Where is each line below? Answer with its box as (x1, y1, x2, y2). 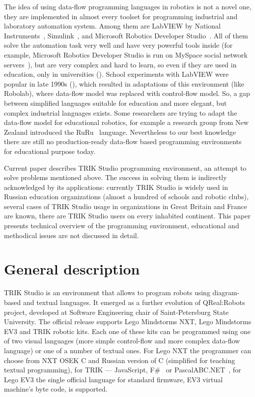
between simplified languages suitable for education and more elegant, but (4, 97, 227, 108)
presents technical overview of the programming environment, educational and (4, 220, 239, 231)
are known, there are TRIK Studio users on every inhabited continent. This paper (4, 211, 251, 221)
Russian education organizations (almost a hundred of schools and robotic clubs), (4, 191, 249, 202)
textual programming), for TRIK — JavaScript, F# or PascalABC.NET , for (4, 365, 241, 375)
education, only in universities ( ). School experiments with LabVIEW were (4, 69, 229, 79)
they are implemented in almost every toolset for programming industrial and (4, 11, 238, 21)
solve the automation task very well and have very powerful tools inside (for (4, 40, 233, 50)
